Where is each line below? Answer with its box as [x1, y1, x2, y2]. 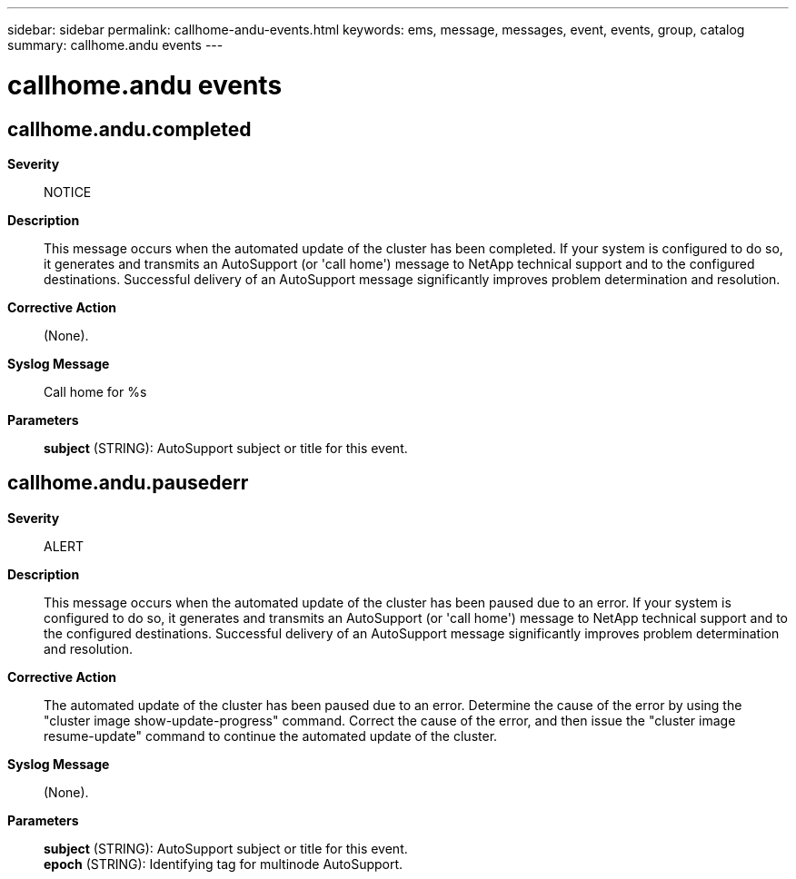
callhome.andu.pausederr [7, 471, 249, 495]
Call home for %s [44, 383, 147, 400]
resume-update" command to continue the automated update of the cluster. [44, 727, 498, 744]
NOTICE [44, 183, 92, 200]
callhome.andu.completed [7, 117, 252, 141]
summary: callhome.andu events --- [7, 37, 224, 53]
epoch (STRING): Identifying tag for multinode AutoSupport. [44, 855, 403, 872]
